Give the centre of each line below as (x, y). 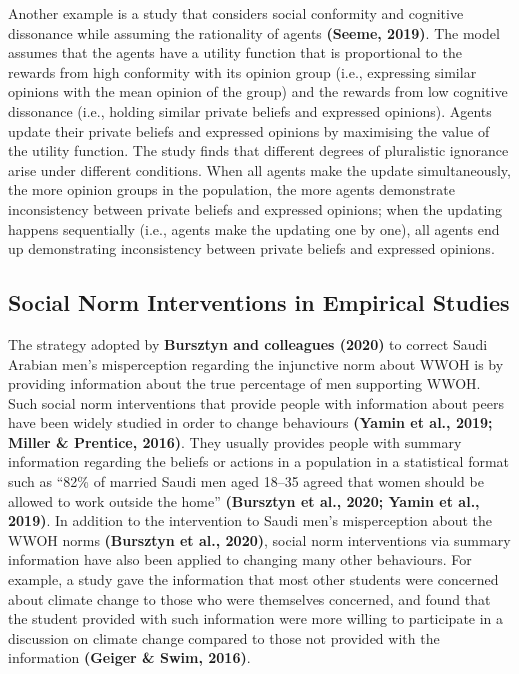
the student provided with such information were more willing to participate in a (256, 618)
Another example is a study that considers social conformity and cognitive (236, 13)
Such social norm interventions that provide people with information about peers (256, 402)
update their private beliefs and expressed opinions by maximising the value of (249, 130)
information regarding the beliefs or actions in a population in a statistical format (259, 461)
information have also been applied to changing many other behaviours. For (240, 559)
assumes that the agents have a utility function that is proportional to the (235, 52)
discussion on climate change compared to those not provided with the (224, 637)
